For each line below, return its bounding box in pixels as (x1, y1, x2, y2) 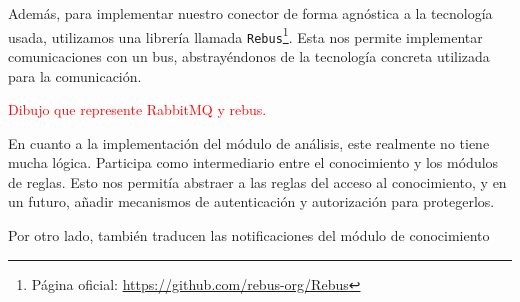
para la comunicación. (8, 65, 142, 86)
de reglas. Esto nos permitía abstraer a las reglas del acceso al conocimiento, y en (8, 171, 507, 192)
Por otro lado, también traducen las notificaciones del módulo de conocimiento (8, 225, 490, 246)
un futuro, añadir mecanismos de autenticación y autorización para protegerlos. (8, 191, 495, 212)
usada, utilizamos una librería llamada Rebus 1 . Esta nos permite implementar (8, 23, 483, 47)
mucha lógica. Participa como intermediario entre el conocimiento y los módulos (8, 152, 499, 173)
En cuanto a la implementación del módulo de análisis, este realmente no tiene (8, 132, 490, 153)
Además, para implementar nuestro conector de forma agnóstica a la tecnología (8, 3, 493, 23)
